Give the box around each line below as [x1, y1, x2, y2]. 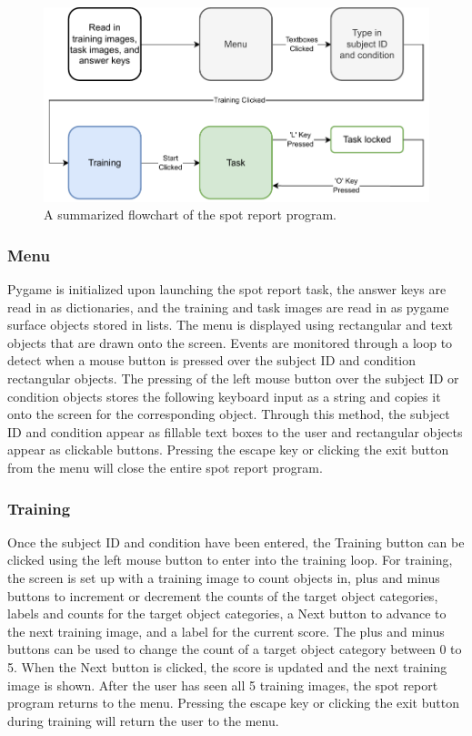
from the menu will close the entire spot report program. [7, 458, 323, 477]
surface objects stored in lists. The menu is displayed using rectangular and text [7, 315, 453, 334]
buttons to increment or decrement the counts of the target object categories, [7, 586, 438, 605]
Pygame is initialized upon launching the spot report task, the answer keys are [7, 280, 447, 299]
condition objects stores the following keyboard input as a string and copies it [7, 386, 441, 405]
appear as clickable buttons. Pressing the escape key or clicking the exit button [7, 440, 449, 459]
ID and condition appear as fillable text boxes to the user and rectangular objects [7, 422, 463, 441]
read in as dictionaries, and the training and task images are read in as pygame [7, 297, 449, 316]
